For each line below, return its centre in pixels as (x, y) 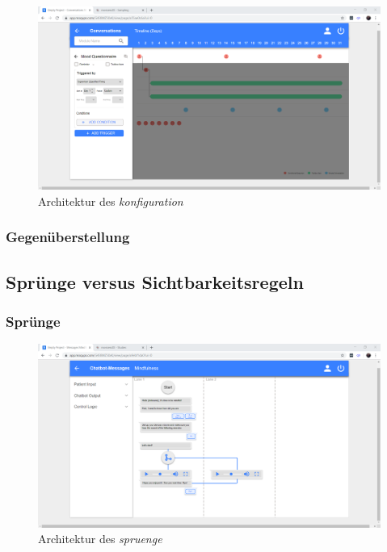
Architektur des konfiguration (111, 201)
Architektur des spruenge (100, 539)
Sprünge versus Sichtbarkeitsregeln (155, 281)
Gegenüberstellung (68, 237)
